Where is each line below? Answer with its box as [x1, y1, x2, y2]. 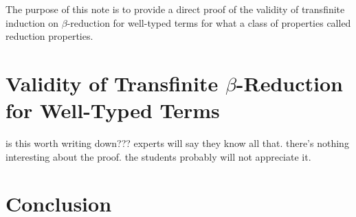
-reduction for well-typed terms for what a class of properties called [67, 15, 351, 30]
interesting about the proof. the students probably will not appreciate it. [5, 149, 311, 163]
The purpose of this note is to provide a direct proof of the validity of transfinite [5, 2, 345, 16]
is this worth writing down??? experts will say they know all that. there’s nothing [5, 136, 349, 150]
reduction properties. [5, 29, 93, 43]
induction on [5, 15, 59, 30]
